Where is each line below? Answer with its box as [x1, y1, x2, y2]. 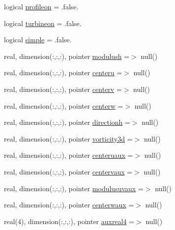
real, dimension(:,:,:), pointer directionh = [4, 117, 130, 127]
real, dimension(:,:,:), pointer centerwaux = [4, 200, 134, 210]
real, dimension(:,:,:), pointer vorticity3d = [4, 133, 133, 144]
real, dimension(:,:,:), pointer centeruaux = [4, 150, 133, 160]
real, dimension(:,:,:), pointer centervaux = [4, 166, 133, 176]
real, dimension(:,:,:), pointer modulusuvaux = [4, 183, 144, 193]
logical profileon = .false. [4, 1, 79, 11]
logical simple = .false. [4, 34, 72, 45]
